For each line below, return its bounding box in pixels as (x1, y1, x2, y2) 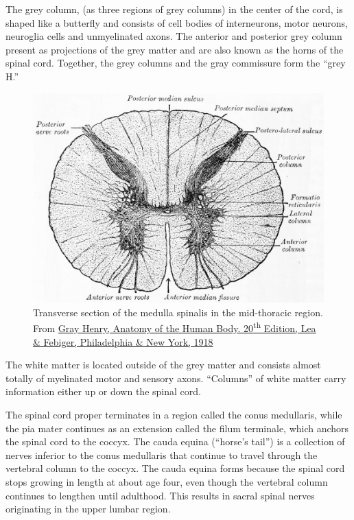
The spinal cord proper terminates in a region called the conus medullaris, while (5, 407, 342, 421)
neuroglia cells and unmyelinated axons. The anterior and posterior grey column (5, 29, 342, 43)
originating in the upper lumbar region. (5, 501, 171, 516)
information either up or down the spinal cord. (5, 384, 201, 399)
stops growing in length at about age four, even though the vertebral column (5, 474, 328, 488)
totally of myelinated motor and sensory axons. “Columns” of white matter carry (5, 370, 346, 385)
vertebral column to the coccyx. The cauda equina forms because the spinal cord (5, 461, 345, 475)
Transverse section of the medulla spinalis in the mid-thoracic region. (33, 305, 323, 319)
